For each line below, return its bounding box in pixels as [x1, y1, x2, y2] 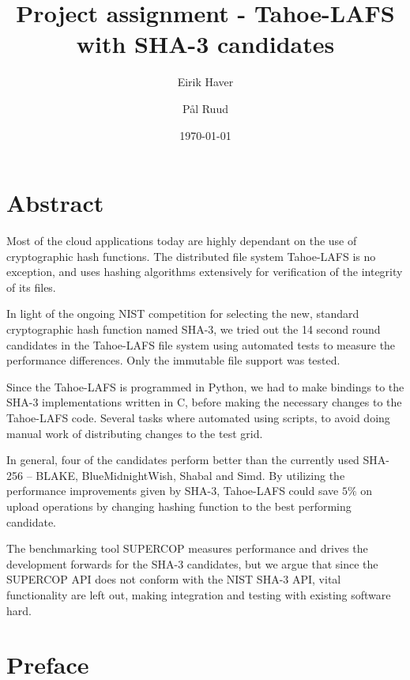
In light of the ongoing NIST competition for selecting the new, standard [6, 305, 359, 322]
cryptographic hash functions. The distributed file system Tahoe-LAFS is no [6, 247, 376, 264]
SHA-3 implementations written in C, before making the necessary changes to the [6, 394, 402, 410]
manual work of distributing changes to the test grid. [6, 425, 263, 441]
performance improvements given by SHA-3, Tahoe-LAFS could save [6, 482, 339, 499]
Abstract [6, 187, 104, 219]
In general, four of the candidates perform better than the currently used [6, 451, 359, 468]
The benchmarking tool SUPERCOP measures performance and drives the [6, 540, 368, 557]
